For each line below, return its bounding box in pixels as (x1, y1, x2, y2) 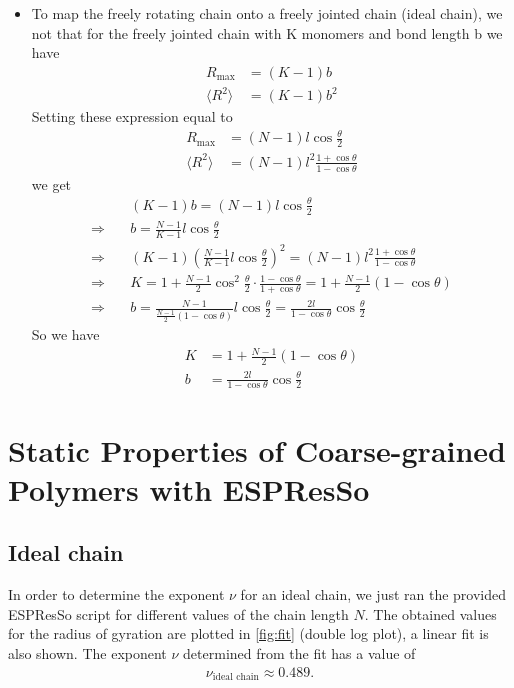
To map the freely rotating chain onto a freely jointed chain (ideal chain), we (31, 3, 503, 23)
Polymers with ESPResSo (8, 468, 370, 509)
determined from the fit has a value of (183, 642, 416, 663)
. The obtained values (364, 603, 497, 624)
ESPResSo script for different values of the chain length (8, 603, 349, 624)
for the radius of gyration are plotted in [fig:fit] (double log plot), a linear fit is (8, 623, 489, 644)
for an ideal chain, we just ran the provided (240, 584, 507, 605)
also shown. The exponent (8, 642, 167, 663)
